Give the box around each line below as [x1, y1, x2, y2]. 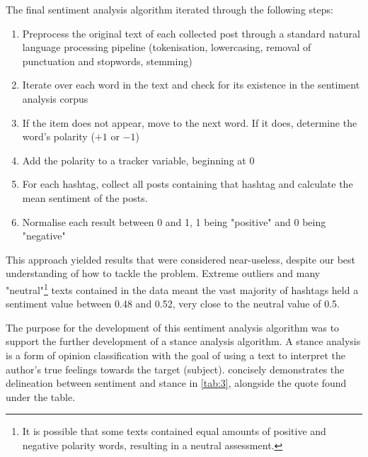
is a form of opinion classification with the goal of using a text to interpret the [6, 347, 345, 362]
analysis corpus [22, 91, 88, 106]
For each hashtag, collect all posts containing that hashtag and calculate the [22, 176, 353, 191]
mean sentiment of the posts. [22, 190, 148, 205]
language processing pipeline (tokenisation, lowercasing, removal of [22, 40, 311, 55]
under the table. [6, 389, 76, 404]
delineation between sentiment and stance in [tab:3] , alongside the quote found [6, 376, 347, 390]
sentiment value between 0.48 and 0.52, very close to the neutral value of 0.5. [6, 296, 340, 311]
